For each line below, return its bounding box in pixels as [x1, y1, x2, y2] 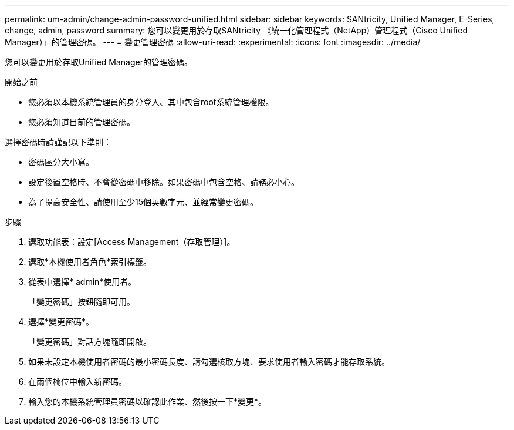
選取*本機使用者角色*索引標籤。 [28, 257, 152, 267]
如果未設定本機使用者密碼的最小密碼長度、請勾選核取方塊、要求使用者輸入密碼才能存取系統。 [28, 357, 390, 367]
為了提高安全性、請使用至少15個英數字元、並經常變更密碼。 [28, 197, 258, 207]
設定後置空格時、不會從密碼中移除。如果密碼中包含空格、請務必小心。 [28, 177, 299, 187]
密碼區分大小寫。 [28, 157, 94, 167]
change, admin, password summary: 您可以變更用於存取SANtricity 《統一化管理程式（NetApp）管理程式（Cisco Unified [5, 25, 468, 35]
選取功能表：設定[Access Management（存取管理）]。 [28, 237, 235, 247]
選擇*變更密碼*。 [28, 317, 94, 327]
